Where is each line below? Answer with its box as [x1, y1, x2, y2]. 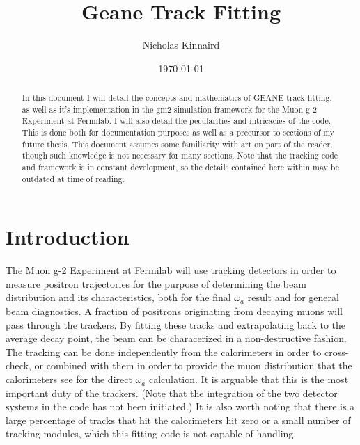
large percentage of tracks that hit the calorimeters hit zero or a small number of [6, 412, 351, 427]
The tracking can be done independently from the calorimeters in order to [6, 344, 322, 359]
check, [6, 358, 31, 373]
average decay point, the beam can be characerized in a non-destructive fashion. [6, 331, 347, 346]
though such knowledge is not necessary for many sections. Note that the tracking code [22, 149, 338, 161]
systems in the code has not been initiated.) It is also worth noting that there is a [6, 399, 355, 414]
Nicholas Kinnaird [142, 38, 220, 52]
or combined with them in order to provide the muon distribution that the [34, 358, 352, 373]
